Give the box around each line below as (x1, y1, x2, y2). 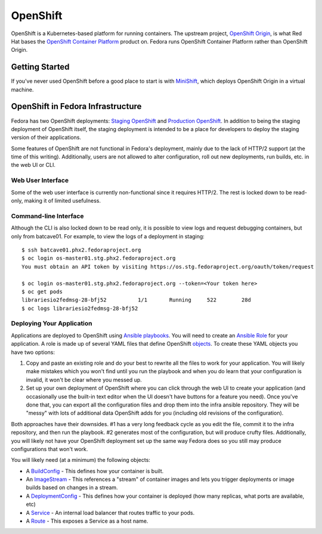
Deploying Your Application (11, 319, 92, 328)
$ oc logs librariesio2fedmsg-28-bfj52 (21, 305, 138, 312)
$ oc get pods (21, 288, 63, 295)
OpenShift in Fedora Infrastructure (11, 101, 142, 111)
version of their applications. (11, 134, 82, 141)
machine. (11, 86, 34, 93)
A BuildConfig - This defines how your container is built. (26, 467, 164, 474)
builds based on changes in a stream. (26, 484, 119, 491)
